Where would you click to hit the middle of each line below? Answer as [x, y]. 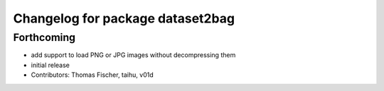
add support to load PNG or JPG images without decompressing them [133, 55]
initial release [50, 65]
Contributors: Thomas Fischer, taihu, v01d [92, 75]
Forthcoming [44, 37]
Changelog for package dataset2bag [124, 18]
